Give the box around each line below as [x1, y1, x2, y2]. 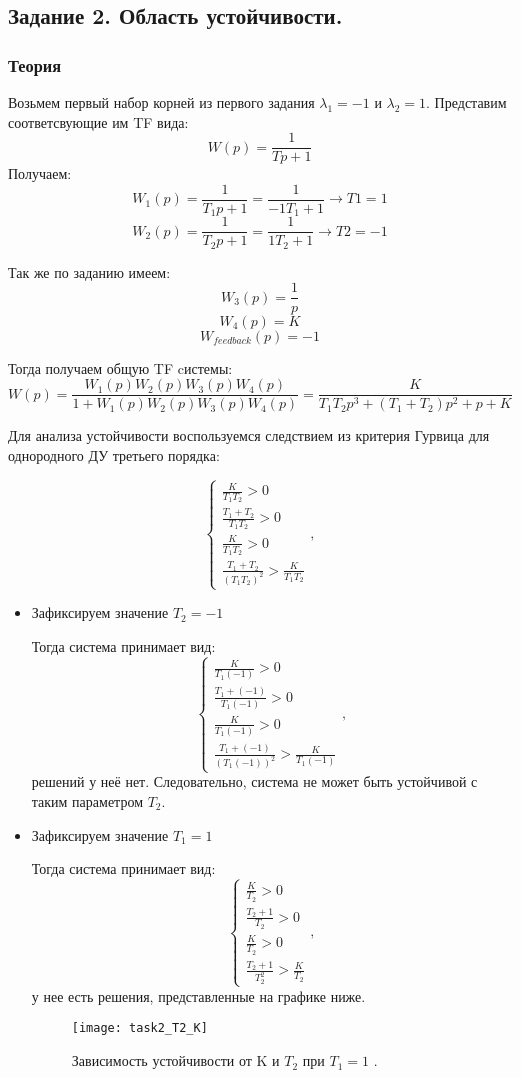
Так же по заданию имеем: [8, 261, 171, 282]
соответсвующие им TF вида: [8, 111, 189, 132]
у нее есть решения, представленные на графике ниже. [31, 985, 366, 1006]
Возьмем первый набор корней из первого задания [8, 92, 315, 112]
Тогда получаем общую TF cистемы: [8, 357, 233, 378]
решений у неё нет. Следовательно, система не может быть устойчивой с [31, 771, 478, 792]
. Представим [426, 92, 507, 112]
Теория [8, 52, 62, 77]
